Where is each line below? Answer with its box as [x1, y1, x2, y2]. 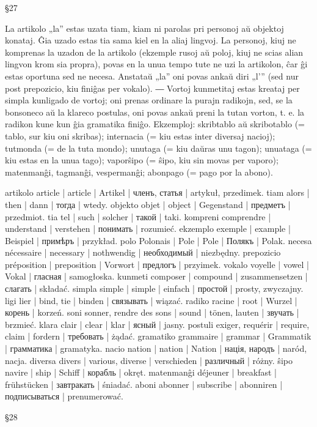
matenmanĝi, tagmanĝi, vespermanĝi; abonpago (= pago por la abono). [5, 165, 273, 178]
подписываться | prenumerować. [5, 390, 123, 403]
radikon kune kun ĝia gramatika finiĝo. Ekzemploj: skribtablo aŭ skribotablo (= [5, 117, 305, 130]
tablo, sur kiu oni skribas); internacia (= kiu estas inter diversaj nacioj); [5, 129, 275, 142]
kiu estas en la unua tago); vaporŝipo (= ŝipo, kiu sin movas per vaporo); [5, 154, 279, 166]
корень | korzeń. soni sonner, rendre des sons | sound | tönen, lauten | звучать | [5, 306, 299, 319]
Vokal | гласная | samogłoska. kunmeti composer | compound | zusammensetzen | [5, 270, 308, 283]
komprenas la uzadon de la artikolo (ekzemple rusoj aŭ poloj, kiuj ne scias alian [5, 45, 304, 58]
